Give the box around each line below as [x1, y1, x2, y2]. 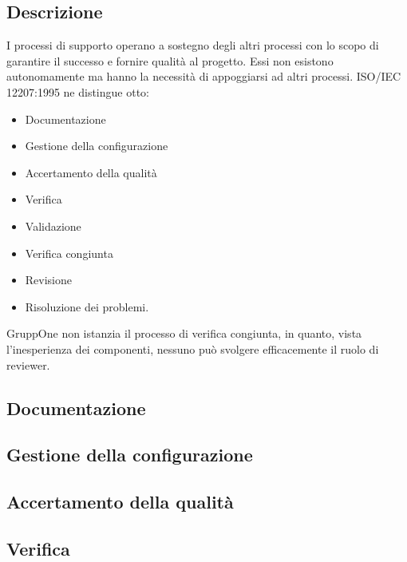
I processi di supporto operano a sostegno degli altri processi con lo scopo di [6, 37, 379, 53]
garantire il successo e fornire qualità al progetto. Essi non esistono [6, 52, 334, 69]
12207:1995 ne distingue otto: [6, 83, 149, 100]
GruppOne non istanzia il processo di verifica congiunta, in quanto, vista [6, 325, 362, 342]
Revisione [25, 271, 73, 288]
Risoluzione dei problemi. [25, 298, 149, 315]
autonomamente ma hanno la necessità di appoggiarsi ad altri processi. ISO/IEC [6, 68, 401, 85]
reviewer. [6, 356, 50, 373]
